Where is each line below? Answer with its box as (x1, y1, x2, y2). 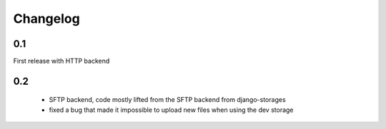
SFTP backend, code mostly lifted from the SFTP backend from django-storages (49, 96, 286, 104)
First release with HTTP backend (13, 57, 110, 66)
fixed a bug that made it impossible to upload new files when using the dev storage (49, 105, 294, 114)
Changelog (13, 11, 80, 26)
